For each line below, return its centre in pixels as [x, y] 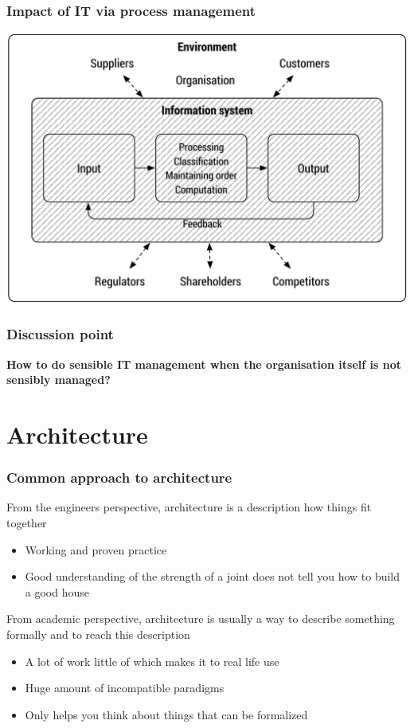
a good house [57, 591]
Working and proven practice [96, 549]
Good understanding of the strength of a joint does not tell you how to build [213, 576]
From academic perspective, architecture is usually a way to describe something [201, 618]
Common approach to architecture [119, 478]
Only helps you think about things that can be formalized [166, 714]
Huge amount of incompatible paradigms [125, 688]
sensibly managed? [59, 380]
